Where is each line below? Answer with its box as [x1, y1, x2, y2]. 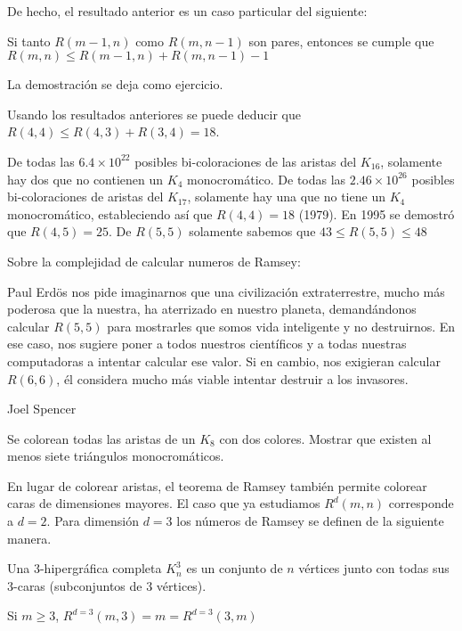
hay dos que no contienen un [7, 169, 164, 188]
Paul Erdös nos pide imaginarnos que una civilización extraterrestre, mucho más [7, 282, 445, 300]
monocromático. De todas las [186, 169, 346, 188]
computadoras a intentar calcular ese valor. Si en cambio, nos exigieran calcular [7, 351, 441, 370]
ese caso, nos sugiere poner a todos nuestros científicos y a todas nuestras [7, 334, 407, 353]
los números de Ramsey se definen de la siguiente [176, 512, 444, 530]
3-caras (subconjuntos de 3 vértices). [7, 576, 207, 594]
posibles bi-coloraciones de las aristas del [134, 152, 357, 170]
